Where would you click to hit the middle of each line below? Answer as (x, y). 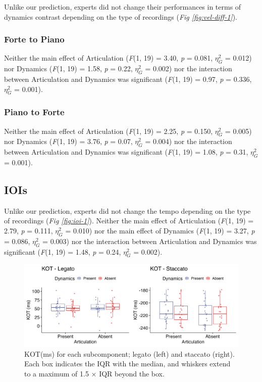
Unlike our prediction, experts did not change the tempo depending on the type (127, 210)
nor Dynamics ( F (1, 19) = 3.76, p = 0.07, (68, 141)
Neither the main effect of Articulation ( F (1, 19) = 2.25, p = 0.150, (109, 131)
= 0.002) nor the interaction (189, 68)
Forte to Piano (34, 39)
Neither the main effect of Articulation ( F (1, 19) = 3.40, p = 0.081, (109, 58)
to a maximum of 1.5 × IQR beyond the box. (94, 373)
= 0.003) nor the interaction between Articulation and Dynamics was (150, 241)
